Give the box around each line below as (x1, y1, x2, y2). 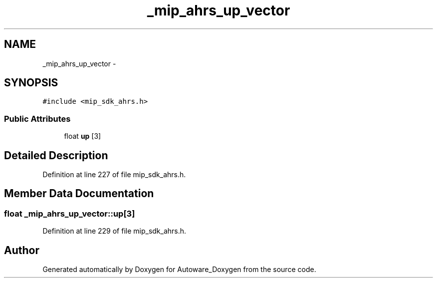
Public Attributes (4, 113, 71, 124)
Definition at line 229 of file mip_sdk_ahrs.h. (42, 227, 187, 236)
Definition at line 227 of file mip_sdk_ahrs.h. (42, 170, 186, 179)
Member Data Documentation (4, 187, 154, 200)
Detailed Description (4, 149, 108, 162)
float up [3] (64, 132, 101, 141)
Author (4, 244, 39, 257)
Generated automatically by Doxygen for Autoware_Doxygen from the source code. (42, 265, 316, 274)
